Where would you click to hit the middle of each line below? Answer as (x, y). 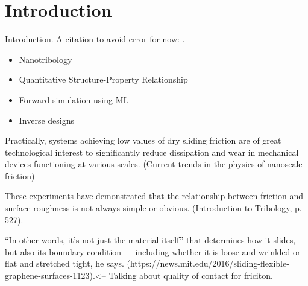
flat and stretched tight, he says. (64, 263)
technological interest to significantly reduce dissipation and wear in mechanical (152, 152)
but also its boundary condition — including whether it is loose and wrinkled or (153, 251)
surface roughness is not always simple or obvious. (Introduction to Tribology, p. (153, 208)
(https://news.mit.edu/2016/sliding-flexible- (208, 263)
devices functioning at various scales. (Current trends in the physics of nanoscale (154, 164)
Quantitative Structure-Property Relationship (103, 79)
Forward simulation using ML (74, 99)
